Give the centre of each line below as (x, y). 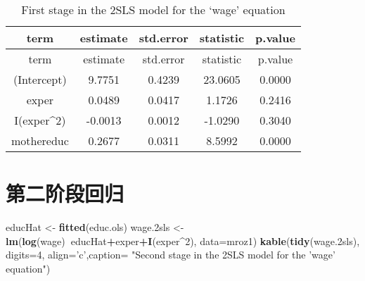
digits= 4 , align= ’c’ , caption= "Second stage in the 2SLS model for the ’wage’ (171, 255)
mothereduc (40, 140)
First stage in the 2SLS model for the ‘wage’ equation (153, 10)
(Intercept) (40, 79)
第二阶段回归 (65, 193)
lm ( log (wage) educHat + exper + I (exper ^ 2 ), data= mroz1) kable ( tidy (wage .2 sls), (183, 241)
